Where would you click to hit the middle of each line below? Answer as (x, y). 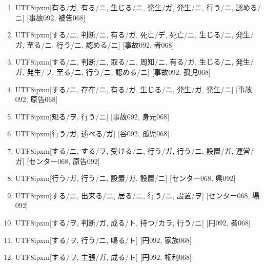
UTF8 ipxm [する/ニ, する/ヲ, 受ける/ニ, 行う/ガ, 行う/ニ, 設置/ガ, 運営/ (135, 150)
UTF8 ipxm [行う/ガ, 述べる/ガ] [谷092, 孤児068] (92, 134)
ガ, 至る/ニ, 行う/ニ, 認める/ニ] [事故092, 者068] (95, 44)
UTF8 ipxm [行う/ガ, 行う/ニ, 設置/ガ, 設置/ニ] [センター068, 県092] (125, 178)
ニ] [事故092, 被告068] (50, 17)
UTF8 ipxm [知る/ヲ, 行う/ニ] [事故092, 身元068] (92, 116)
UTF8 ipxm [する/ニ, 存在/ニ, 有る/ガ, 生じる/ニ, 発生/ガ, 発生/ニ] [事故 (134, 89)
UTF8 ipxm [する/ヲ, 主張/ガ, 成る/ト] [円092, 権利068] (103, 257)
